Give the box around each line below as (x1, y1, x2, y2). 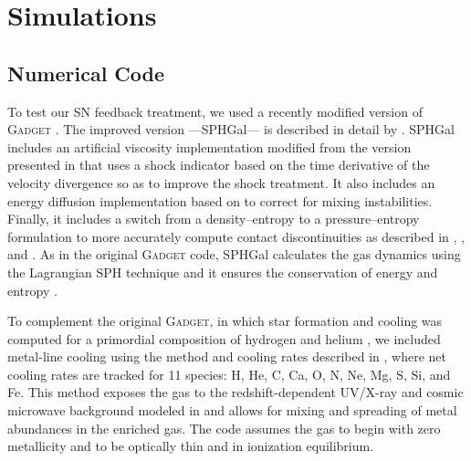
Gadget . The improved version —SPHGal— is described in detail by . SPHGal (7, 120, 455, 139)
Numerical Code (7, 58, 165, 87)
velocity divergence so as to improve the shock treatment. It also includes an (7, 173, 435, 192)
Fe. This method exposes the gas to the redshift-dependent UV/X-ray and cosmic (7, 382, 464, 402)
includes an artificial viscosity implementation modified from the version (7, 137, 412, 156)
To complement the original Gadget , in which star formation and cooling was (7, 311, 443, 330)
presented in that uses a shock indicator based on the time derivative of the (7, 155, 430, 174)
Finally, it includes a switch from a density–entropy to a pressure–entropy (7, 209, 420, 228)
